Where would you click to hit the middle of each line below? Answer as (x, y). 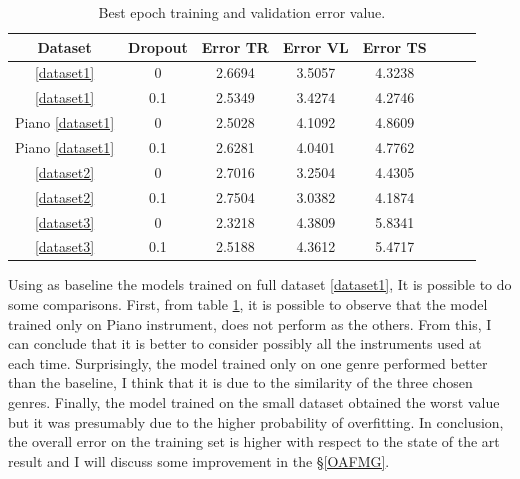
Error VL (315, 46)
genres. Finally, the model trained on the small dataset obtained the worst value (254, 402)
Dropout (158, 46)
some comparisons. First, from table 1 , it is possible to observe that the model (248, 304)
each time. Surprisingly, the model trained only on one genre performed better (248, 362)
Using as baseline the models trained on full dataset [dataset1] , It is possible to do (260, 284)
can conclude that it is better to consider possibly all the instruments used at (245, 343)
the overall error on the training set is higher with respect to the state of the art (254, 441)
